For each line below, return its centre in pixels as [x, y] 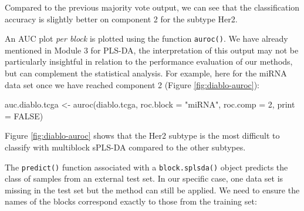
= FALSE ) [24, 115]
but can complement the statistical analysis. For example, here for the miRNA [146, 73]
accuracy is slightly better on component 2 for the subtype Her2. [121, 19]
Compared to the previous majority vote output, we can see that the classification [152, 7]
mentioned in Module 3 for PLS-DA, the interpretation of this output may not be [152, 50]
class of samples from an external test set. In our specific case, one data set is [144, 178]
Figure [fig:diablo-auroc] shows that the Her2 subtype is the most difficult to [142, 135]
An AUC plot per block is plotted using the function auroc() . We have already [146, 38]
